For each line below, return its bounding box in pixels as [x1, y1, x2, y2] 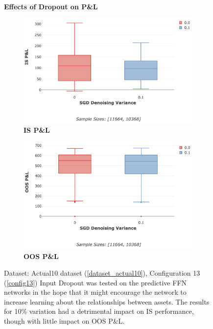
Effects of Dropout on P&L [4, 1, 98, 11]
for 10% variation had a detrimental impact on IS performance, [4, 306, 194, 316]
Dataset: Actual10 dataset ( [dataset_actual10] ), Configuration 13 [4, 268, 200, 278]
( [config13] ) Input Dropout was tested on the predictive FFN [4, 277, 187, 287]
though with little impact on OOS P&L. [4, 315, 125, 326]
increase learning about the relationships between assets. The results [4, 296, 210, 306]
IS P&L [24, 124, 50, 135]
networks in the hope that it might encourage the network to [4, 287, 187, 297]
